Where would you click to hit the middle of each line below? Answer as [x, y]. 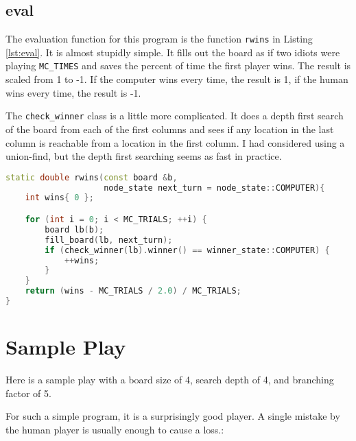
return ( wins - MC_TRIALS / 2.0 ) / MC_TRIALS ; [133, 291]
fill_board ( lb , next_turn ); [109, 240]
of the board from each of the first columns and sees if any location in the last [170, 129]
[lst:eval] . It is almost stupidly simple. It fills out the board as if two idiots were [173, 52]
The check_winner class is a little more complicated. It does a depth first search [175, 116]
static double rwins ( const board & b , [92, 177]
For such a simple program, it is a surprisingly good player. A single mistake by [173, 416]
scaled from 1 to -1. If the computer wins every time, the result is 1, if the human [177, 79]
